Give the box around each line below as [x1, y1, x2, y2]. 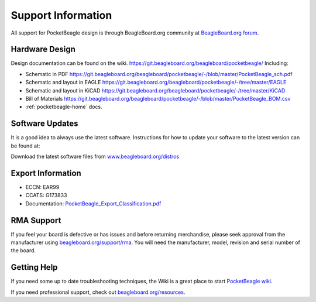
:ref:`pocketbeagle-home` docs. [25, 103, 102, 111]
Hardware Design [11, 44, 76, 54]
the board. [11, 247, 36, 254]
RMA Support [11, 215, 61, 225]
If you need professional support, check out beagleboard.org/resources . [11, 289, 186, 296]
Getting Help [11, 262, 58, 272]
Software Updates [11, 119, 78, 129]
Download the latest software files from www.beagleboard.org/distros [11, 153, 180, 160]
